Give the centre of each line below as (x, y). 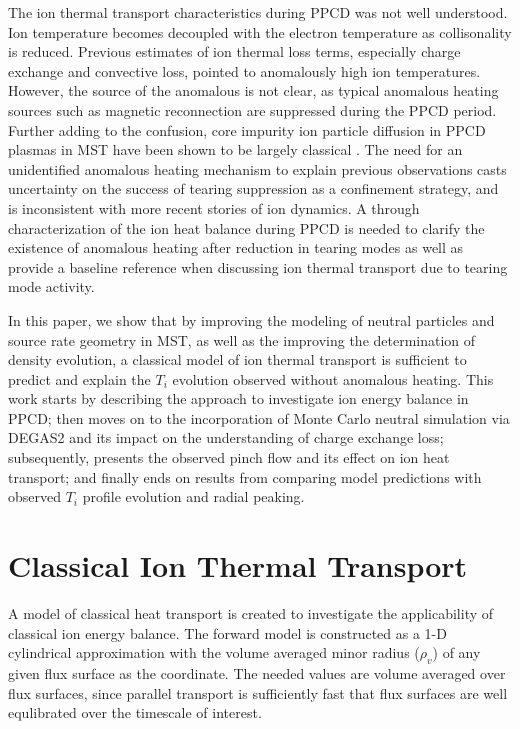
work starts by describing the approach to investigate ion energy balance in (238, 398)
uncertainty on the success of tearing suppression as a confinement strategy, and (253, 188)
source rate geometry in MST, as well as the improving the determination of (242, 339)
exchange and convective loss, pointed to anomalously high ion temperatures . (244, 70)
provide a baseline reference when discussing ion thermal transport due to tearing (258, 266)
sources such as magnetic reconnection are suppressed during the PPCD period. (252, 109)
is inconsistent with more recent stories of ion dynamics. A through (214, 207)
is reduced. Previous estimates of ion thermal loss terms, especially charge (234, 51)
